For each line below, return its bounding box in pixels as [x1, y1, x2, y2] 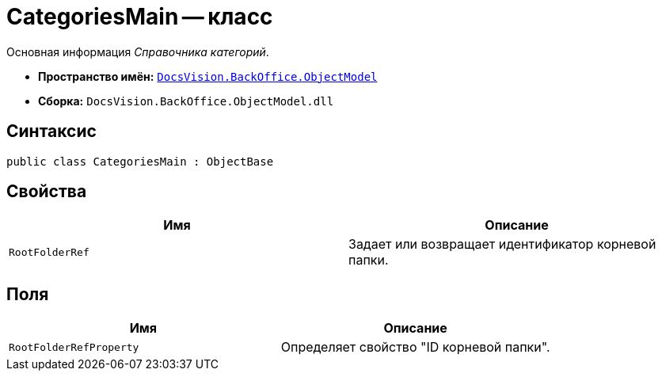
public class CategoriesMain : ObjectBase [6, 154, 274, 168]
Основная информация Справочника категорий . [6, 44, 269, 59]
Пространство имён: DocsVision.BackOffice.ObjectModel [38, 69, 378, 83]
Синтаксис [6, 121, 97, 142]
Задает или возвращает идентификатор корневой [348, 236, 656, 253]
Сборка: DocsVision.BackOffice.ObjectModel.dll [38, 93, 334, 108]
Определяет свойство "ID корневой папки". [280, 339, 550, 356]
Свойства [6, 181, 87, 202]
